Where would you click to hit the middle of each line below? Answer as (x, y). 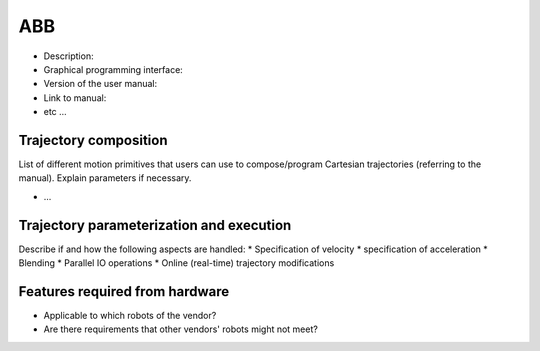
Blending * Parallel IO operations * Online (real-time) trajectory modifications (176, 263)
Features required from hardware (124, 291)
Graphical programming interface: (113, 69)
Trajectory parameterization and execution (155, 225)
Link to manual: (75, 97)
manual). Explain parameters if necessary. (105, 178)
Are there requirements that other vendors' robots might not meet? (181, 329)
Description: (68, 56)
